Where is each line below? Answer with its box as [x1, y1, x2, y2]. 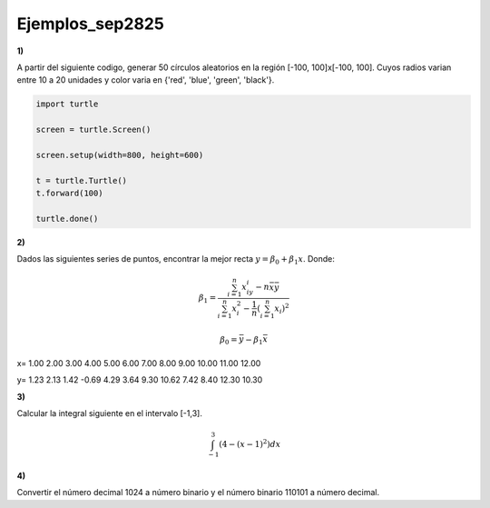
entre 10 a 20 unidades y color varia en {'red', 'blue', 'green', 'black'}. [16, 75, 275, 85]
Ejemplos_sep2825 [16, 14, 165, 34]
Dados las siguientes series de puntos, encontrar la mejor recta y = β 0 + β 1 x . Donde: [16, 254, 335, 266]
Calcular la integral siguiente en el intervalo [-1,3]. [16, 408, 203, 419]
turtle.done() [35, 214, 99, 224]
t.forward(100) [35, 188, 103, 199]
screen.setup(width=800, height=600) [35, 150, 204, 160]
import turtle [35, 99, 99, 109]
